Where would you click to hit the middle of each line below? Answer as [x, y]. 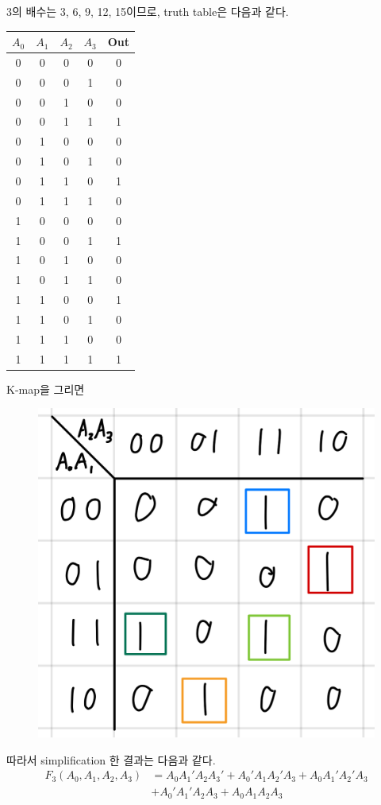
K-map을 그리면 [46, 389]
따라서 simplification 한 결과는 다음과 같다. [111, 759]
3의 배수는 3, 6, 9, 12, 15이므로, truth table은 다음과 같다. [148, 11]
